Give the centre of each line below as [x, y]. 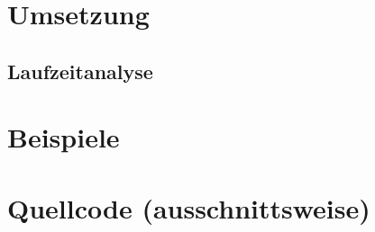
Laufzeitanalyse [80, 71]
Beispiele [64, 137]
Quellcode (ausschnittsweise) [189, 207]
